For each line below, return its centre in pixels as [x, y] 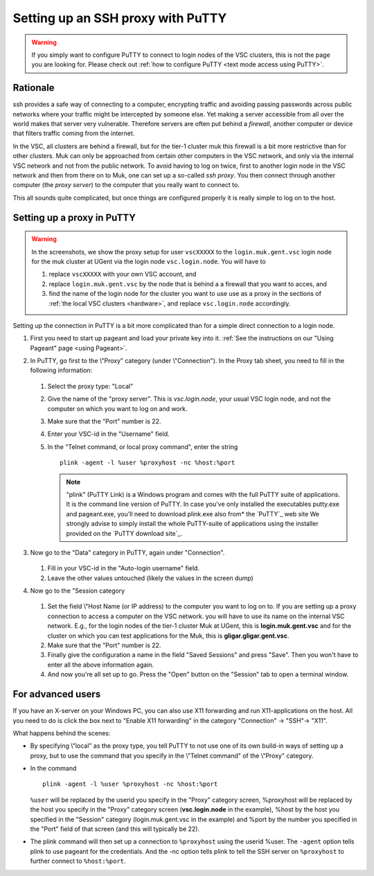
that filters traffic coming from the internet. [74, 133]
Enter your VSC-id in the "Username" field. [108, 434]
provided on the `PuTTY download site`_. [124, 533]
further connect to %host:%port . [78, 861]
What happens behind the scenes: [62, 733]
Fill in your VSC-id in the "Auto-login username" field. [124, 568]
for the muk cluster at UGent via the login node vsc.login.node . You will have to [149, 261]
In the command [53, 769]
